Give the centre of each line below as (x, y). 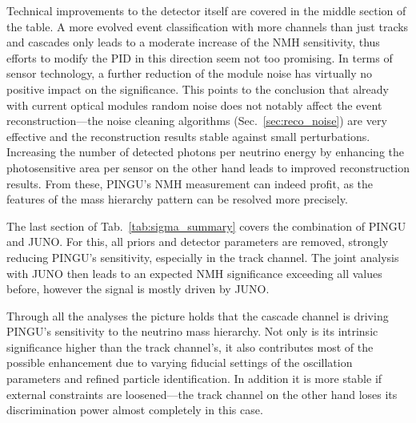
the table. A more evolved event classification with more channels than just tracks (208, 26)
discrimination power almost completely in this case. (135, 410)
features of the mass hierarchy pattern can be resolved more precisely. (177, 199)
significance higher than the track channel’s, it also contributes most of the (190, 346)
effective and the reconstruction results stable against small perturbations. (188, 136)
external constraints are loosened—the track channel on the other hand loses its (202, 394)
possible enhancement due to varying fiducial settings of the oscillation (180, 363)
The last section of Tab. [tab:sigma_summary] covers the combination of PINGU (206, 226)
